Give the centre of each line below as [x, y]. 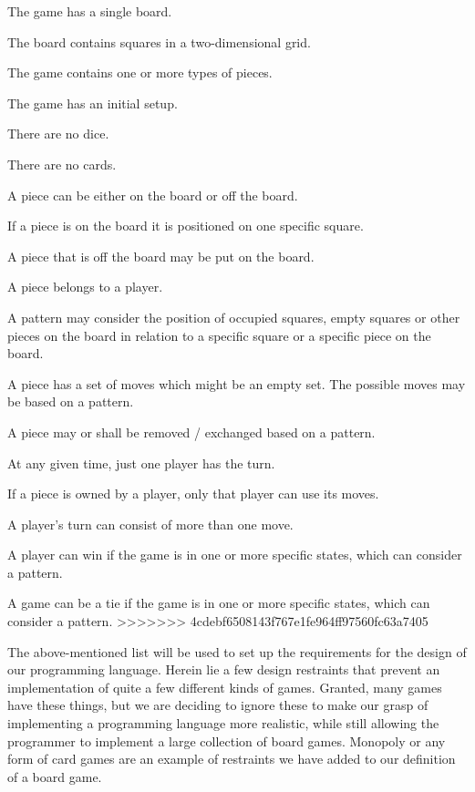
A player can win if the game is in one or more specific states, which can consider [235, 555]
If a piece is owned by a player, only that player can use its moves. [193, 494]
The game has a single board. [90, 11]
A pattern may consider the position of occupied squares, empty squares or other [234, 317]
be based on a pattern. [71, 401]
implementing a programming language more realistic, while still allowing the [223, 723]
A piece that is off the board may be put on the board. [161, 256]
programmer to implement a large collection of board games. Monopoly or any [227, 741]
